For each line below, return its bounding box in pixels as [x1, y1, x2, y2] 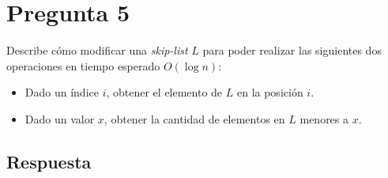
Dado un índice [24, 84, 99, 100]
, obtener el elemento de [106, 84, 223, 100]
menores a [299, 110, 349, 127]
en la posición [236, 84, 303, 100]
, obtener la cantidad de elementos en [104, 110, 285, 127]
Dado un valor [24, 110, 95, 127]
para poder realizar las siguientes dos [202, 42, 382, 59]
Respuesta [6, 149, 92, 173]
